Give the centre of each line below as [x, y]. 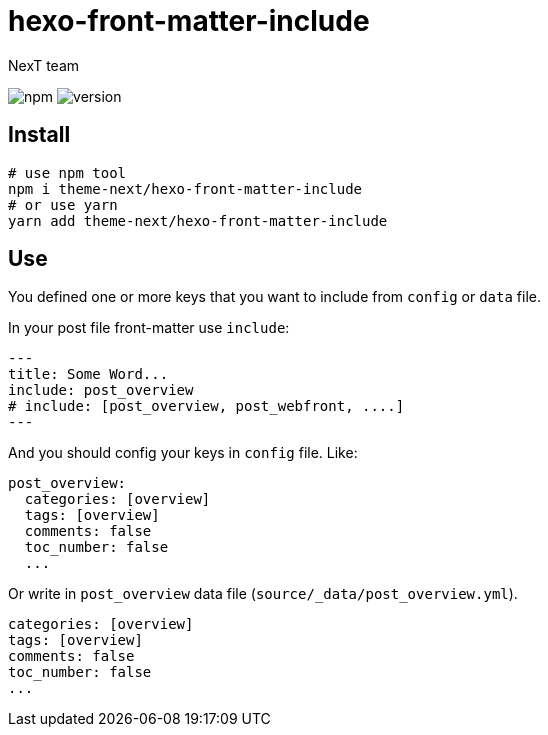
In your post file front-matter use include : [149, 328]
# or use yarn [63, 204]
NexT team [44, 65]
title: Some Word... [88, 374]
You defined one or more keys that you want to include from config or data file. [275, 297]
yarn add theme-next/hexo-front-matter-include [198, 220]
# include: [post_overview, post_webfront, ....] [206, 406]
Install [39, 135]
